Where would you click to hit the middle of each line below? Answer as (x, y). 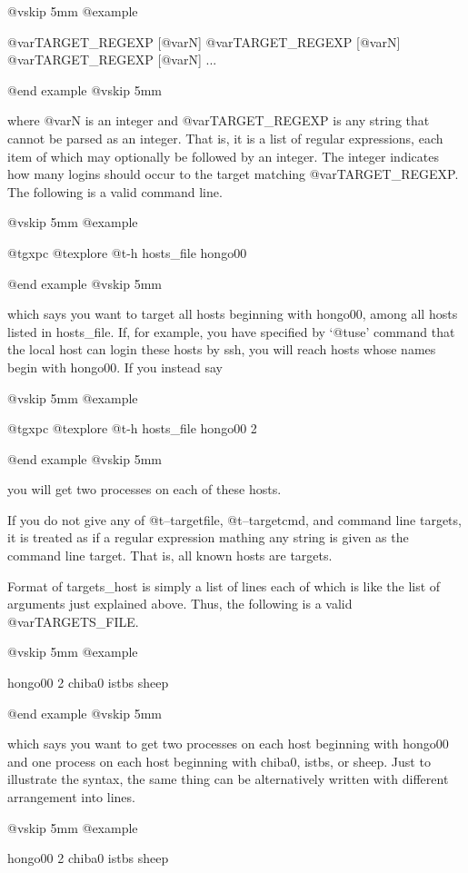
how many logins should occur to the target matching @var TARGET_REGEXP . (233, 174)
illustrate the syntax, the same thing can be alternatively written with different (228, 779)
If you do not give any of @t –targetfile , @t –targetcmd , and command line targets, (234, 519)
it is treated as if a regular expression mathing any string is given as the (208, 537)
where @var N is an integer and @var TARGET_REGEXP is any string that (219, 120)
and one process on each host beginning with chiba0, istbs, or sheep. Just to (219, 761)
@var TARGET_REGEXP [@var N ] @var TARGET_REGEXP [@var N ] (204, 41)
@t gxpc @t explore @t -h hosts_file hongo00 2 (132, 428)
